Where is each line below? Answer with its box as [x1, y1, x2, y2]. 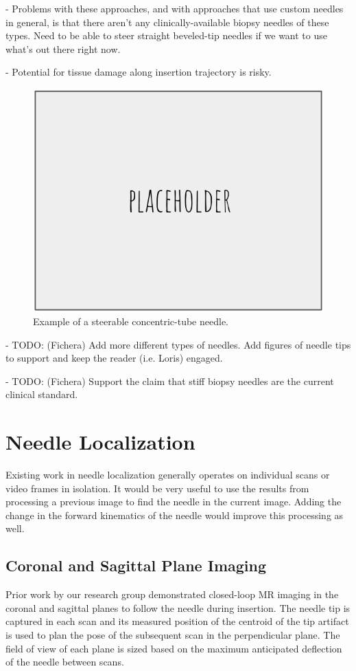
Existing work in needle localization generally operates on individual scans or [5, 467, 330, 482]
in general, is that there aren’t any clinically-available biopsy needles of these [5, 14, 329, 29]
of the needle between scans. [5, 654, 124, 669]
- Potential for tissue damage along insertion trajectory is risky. [5, 65, 272, 79]
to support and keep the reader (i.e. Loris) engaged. [5, 351, 223, 365]
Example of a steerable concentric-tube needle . [33, 313, 229, 328]
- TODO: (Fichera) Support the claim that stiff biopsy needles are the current [5, 373, 334, 388]
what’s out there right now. [5, 41, 121, 56]
